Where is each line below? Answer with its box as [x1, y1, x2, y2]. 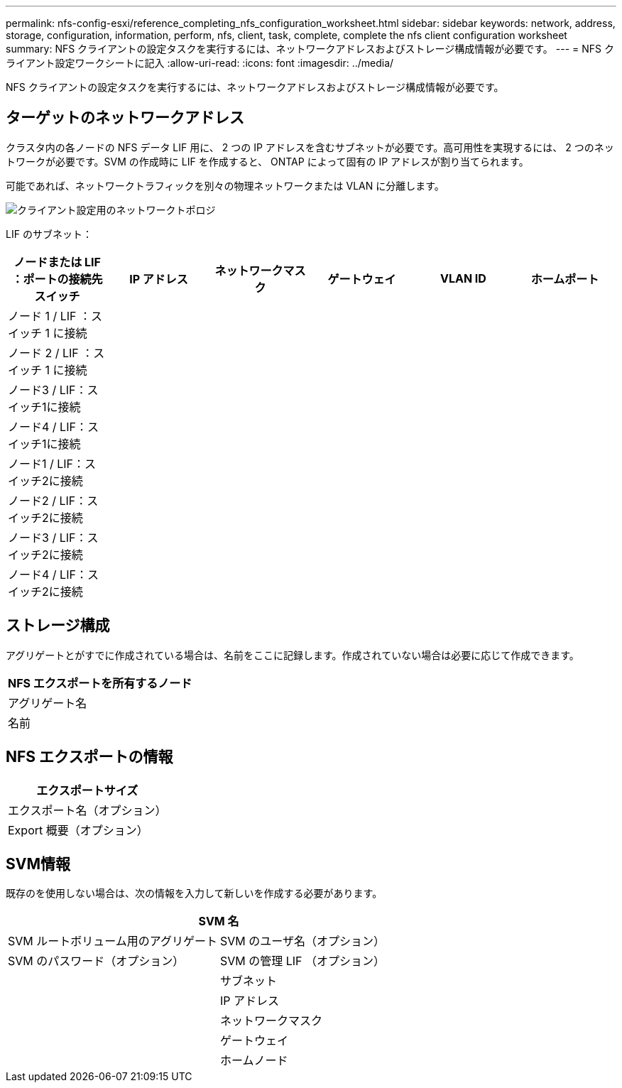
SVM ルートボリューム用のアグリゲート [8, 934, 217, 949]
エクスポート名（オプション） [8, 803, 167, 817]
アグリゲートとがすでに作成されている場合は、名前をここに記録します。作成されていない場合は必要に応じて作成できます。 [6, 648, 579, 661]
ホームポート [530, 271, 599, 286]
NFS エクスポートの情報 [6, 748, 173, 766]
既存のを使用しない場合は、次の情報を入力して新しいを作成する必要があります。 [6, 887, 383, 900]
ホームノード [219, 1053, 288, 1068]
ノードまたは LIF [13, 254, 101, 269]
